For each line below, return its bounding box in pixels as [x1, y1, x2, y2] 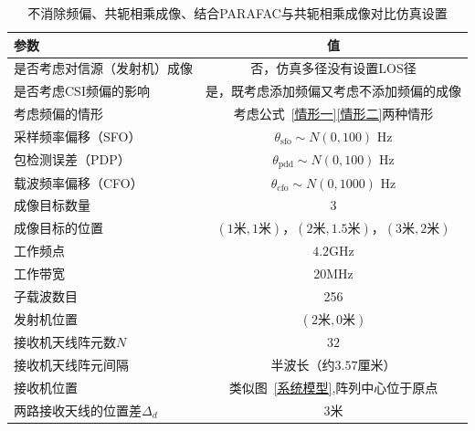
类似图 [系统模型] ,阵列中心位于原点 [228, 377, 438, 396]
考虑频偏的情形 [14, 104, 103, 123]
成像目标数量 [14, 195, 90, 215]
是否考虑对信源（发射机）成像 [14, 58, 193, 78]
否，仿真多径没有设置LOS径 [250, 58, 417, 78]
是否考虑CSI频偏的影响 [14, 81, 150, 100]
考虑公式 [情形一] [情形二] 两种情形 [233, 104, 434, 123]
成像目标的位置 [14, 218, 103, 237]
